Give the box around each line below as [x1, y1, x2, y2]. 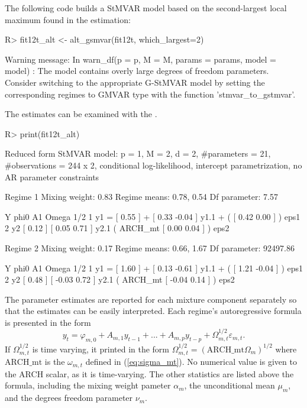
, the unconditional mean [184, 379, 275, 391]
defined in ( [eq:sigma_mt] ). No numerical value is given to [85, 355, 297, 368]
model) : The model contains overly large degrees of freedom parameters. [5, 64, 269, 77]
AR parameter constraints [5, 170, 99, 183]
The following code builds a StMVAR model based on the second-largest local [5, 2, 287, 14]
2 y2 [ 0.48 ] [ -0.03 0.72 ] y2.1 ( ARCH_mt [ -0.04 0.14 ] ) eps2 [5, 273, 235, 286]
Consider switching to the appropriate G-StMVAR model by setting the [5, 76, 265, 88]
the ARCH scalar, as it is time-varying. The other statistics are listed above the [5, 367, 294, 380]
